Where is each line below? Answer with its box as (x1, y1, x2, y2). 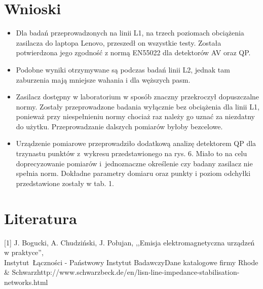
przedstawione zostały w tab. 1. (16, 177, 114, 188)
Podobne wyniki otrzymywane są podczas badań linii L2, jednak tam (16, 64, 230, 75)
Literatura (4, 207, 77, 228)
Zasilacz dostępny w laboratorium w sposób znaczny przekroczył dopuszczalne (16, 91, 259, 102)
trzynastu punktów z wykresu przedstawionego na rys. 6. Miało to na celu (16, 148, 247, 159)
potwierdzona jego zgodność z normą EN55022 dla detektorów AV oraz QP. (16, 47, 251, 58)
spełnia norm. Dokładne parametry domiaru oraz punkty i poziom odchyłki (16, 168, 251, 178)
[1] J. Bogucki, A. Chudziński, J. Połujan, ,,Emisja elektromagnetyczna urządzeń (4, 237, 255, 247)
